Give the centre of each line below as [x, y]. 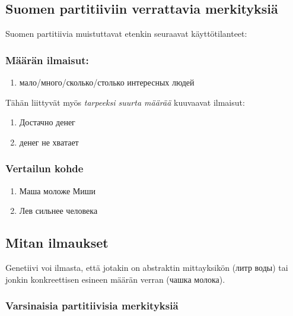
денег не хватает [49, 142]
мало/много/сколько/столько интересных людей [107, 82]
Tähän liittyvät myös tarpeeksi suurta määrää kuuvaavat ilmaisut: [125, 102]
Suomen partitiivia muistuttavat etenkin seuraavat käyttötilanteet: [126, 34]
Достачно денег [47, 122]
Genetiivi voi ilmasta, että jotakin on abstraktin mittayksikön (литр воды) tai [147, 267]
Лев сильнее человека [58, 211]
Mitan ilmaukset [57, 243]
